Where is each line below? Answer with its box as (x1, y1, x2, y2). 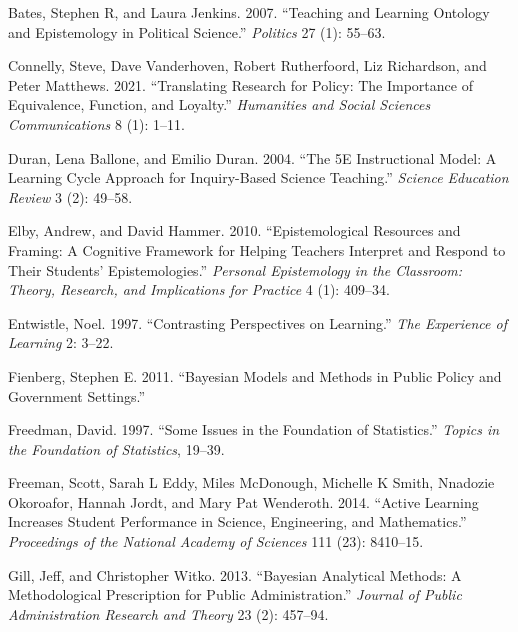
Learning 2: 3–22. (8, 332, 114, 353)
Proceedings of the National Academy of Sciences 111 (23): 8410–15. (8, 531, 424, 552)
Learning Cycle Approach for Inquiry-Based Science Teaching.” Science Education (8, 167, 509, 188)
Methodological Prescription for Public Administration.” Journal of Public (8, 584, 462, 605)
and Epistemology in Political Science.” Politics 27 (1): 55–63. (8, 21, 386, 42)
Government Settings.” (8, 385, 146, 406)
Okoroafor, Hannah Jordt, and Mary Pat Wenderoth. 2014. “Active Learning (8, 491, 479, 512)
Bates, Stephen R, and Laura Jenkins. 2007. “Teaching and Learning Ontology (8, 2, 490, 22)
